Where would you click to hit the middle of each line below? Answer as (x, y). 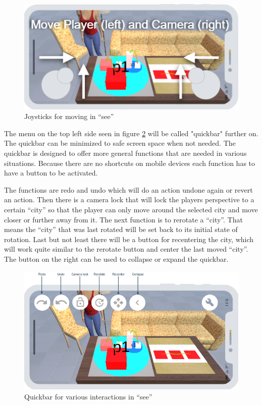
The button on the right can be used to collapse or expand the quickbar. (116, 258)
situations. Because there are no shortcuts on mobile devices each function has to (130, 163)
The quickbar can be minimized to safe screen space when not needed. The (120, 143)
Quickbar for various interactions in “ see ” (88, 396)
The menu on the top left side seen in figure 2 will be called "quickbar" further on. (131, 133)
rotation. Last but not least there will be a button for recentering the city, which (129, 239)
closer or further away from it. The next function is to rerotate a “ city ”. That (123, 219)
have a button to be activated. (51, 173)
